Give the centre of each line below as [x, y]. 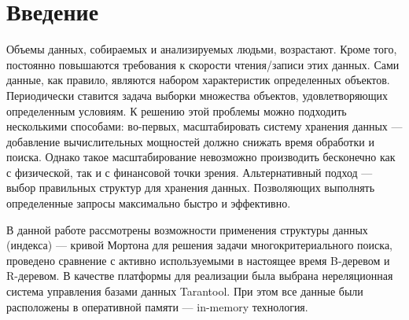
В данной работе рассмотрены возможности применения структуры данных [187, 229]
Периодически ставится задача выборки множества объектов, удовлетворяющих [197, 95]
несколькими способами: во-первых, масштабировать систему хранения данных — [204, 126]
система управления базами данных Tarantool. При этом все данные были [185, 291]
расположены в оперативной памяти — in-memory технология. [157, 306]
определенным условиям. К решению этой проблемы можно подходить [177, 110]
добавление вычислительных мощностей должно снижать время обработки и [190, 141]
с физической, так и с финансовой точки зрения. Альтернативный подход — [190, 172]
